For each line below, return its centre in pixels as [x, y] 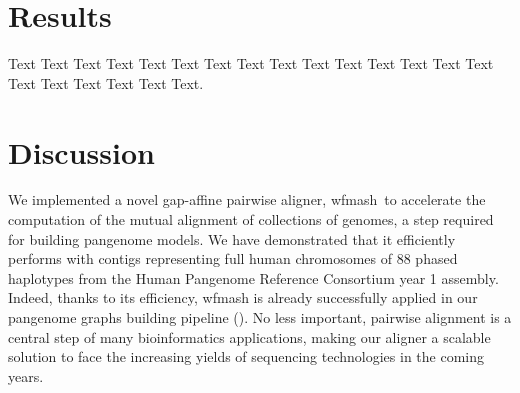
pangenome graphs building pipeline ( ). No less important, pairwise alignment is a [260, 317]
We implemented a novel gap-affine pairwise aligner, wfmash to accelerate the [247, 199]
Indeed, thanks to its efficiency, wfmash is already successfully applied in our [243, 297]
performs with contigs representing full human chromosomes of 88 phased [233, 258]
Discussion [81, 151]
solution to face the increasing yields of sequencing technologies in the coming [246, 356]
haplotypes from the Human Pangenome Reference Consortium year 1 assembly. [253, 277]
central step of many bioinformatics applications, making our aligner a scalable [249, 336]
